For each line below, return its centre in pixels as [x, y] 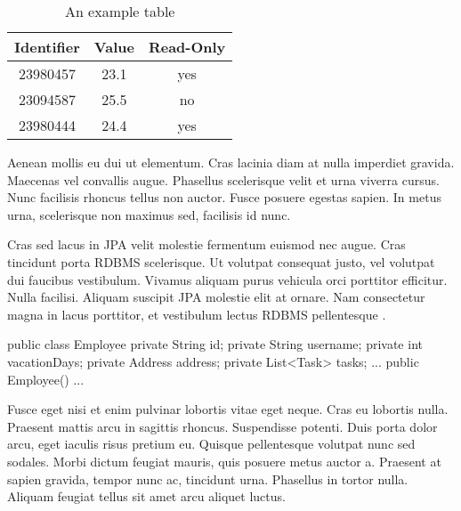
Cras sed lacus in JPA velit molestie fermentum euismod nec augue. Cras [206, 244]
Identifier [47, 47]
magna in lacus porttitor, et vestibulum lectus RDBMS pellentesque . [197, 314]
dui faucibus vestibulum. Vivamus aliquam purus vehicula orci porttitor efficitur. [227, 279]
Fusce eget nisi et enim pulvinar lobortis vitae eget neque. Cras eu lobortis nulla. [228, 409]
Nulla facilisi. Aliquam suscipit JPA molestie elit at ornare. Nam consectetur [216, 297]
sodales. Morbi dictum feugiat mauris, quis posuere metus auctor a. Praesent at [224, 461]
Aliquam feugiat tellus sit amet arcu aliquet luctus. [146, 496]
